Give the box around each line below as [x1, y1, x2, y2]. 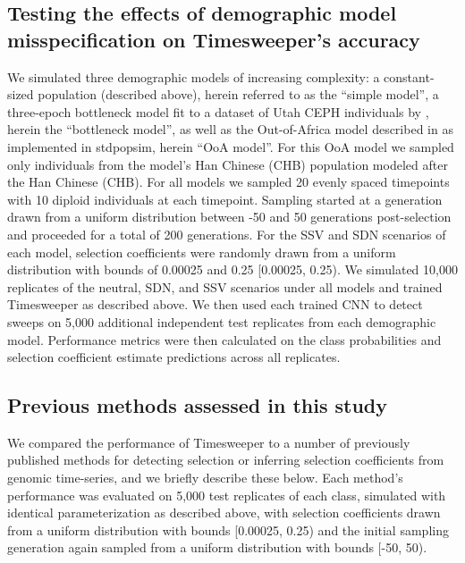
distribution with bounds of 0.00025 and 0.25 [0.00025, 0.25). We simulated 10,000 [7, 260, 458, 279]
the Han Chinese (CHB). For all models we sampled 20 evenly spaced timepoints [7, 172, 450, 191]
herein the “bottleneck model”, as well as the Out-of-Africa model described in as [7, 120, 453, 139]
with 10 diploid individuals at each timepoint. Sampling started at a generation [7, 189, 443, 208]
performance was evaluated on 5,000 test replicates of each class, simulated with [7, 485, 446, 504]
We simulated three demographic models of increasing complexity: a [7, 67, 380, 86]
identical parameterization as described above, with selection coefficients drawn [7, 503, 441, 522]
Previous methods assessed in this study [7, 391, 387, 419]
